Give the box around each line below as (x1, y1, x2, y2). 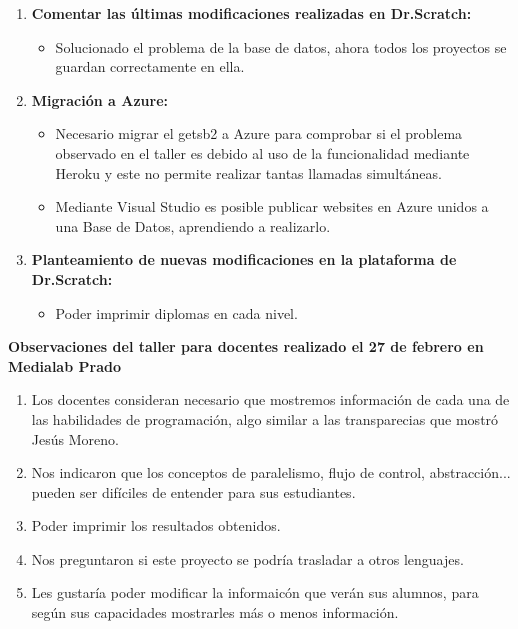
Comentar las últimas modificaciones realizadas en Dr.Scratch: (31, 3, 472, 23)
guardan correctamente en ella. (55, 56, 245, 77)
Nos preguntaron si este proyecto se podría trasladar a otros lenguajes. (31, 548, 464, 569)
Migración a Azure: (31, 89, 168, 110)
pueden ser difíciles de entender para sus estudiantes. (31, 481, 356, 502)
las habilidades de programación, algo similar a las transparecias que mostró (31, 408, 499, 429)
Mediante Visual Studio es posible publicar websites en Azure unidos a (55, 196, 489, 217)
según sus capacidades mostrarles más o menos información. (31, 602, 399, 623)
